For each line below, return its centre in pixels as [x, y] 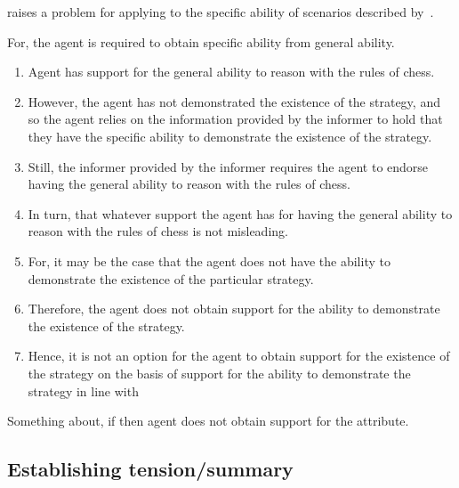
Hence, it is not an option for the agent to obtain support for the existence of [239, 356]
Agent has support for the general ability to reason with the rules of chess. [231, 72]
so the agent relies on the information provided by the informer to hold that [235, 119]
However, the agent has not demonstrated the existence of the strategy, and [234, 101]
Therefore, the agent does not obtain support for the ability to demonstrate [234, 309]
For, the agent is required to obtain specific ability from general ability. [201, 41]
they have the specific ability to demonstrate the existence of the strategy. [230, 136]
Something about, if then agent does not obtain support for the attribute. [208, 421]
